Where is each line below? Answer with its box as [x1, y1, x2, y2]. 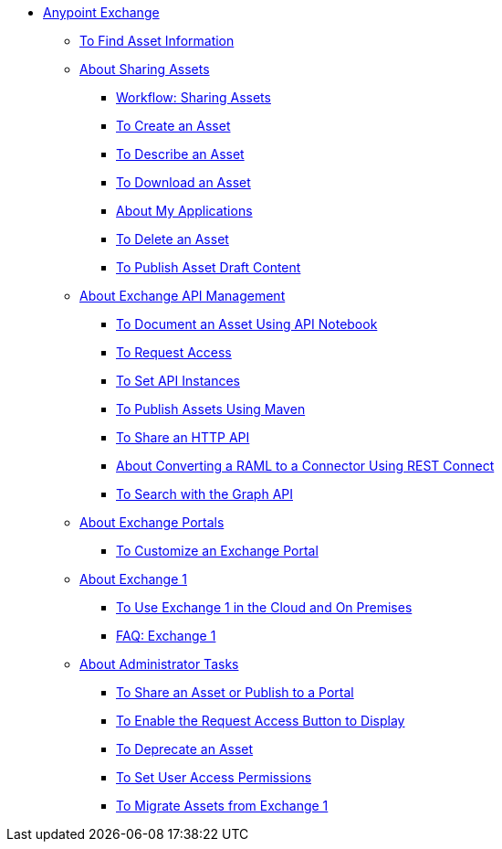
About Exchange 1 [79, 571, 187, 587]
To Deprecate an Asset [116, 741, 254, 757]
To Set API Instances [116, 373, 240, 388]
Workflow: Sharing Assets [116, 90, 271, 105]
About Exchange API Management [79, 288, 286, 303]
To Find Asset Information [79, 33, 235, 48]
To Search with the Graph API [116, 486, 293, 502]
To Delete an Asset [116, 231, 229, 247]
